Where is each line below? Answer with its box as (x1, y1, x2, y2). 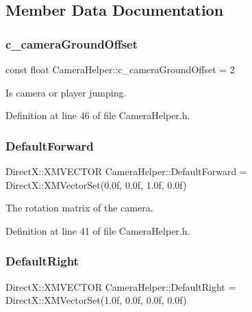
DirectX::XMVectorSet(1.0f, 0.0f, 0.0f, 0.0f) (5, 293, 187, 307)
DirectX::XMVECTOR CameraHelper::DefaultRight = (5, 279, 236, 294)
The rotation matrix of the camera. (5, 200, 153, 215)
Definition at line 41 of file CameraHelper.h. (5, 223, 190, 237)
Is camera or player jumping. (5, 85, 127, 99)
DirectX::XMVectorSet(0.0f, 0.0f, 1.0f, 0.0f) (5, 177, 187, 192)
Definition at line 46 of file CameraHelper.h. (5, 108, 190, 122)
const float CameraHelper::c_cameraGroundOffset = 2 (5, 62, 235, 76)
